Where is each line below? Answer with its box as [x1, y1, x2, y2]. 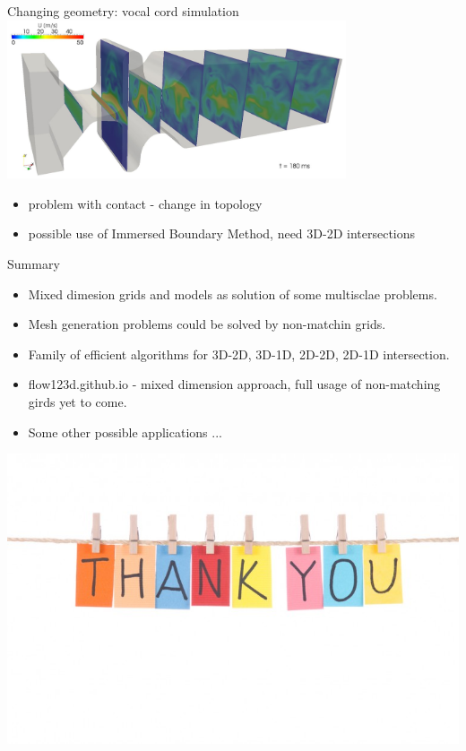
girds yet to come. [28, 392, 127, 410]
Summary [7, 254, 60, 272]
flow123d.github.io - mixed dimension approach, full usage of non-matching [28, 375, 441, 393]
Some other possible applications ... [28, 422, 222, 441]
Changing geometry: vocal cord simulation [7, 2, 239, 20]
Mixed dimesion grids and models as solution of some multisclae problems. [28, 284, 437, 303]
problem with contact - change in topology [28, 194, 263, 212]
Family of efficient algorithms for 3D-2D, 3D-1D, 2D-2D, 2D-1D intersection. [28, 344, 450, 363]
